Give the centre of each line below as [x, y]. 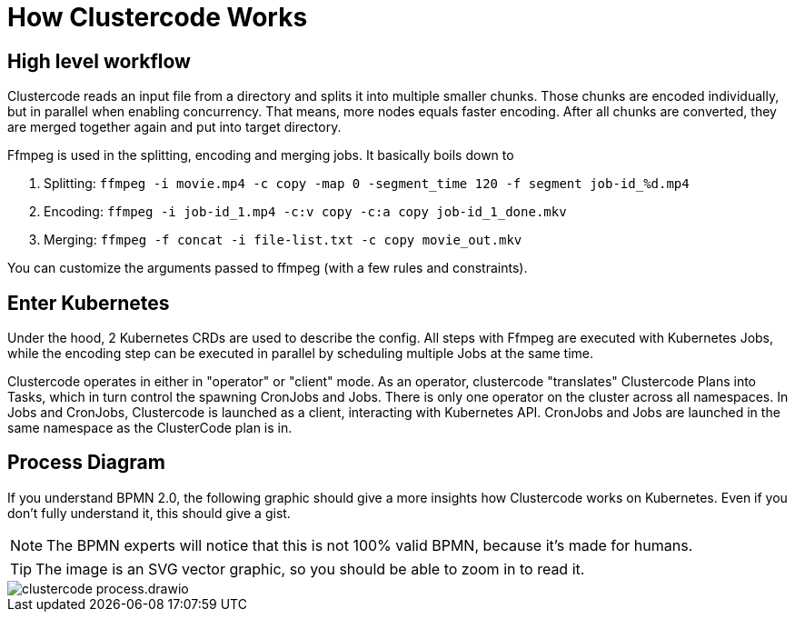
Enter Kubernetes [89, 303]
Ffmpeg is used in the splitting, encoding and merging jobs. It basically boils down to [261, 155]
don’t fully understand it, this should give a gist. [149, 513]
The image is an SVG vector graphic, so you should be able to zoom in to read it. [310, 569]
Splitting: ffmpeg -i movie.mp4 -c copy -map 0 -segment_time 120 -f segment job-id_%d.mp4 [367, 184]
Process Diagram [86, 463]
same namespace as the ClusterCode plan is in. [150, 428]
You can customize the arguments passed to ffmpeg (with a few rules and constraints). [268, 268]
